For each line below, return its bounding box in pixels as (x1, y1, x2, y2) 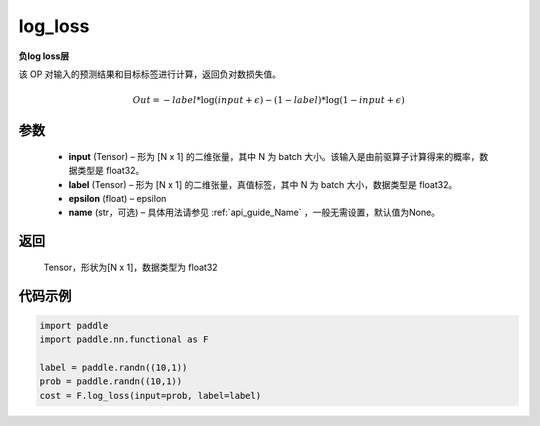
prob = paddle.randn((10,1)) (39, 376, 183, 387)
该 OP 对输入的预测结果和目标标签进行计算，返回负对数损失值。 (18, 68, 282, 80)
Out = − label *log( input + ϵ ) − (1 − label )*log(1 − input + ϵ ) (132, 95, 405, 106)
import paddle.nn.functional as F (39, 334, 209, 345)
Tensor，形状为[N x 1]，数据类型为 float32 (43, 261, 219, 273)
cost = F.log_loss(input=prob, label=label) (39, 390, 262, 401)
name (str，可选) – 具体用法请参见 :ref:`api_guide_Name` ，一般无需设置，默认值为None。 (68, 206, 440, 219)
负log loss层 (18, 50, 70, 62)
